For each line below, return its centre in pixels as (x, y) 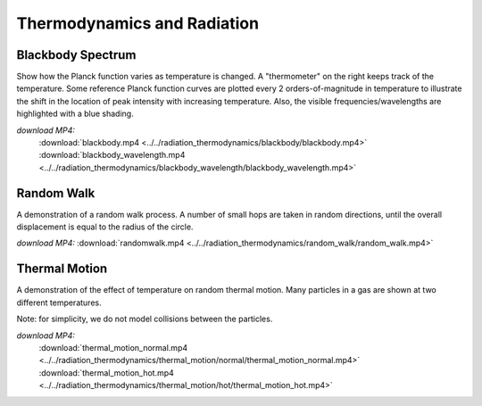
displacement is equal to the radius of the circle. (105, 227)
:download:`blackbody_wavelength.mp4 (112, 155)
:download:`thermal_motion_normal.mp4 (113, 347)
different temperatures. (59, 302)
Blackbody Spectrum (76, 55)
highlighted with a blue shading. (75, 114)
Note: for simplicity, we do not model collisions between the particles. (145, 319)
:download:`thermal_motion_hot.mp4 (106, 373)
